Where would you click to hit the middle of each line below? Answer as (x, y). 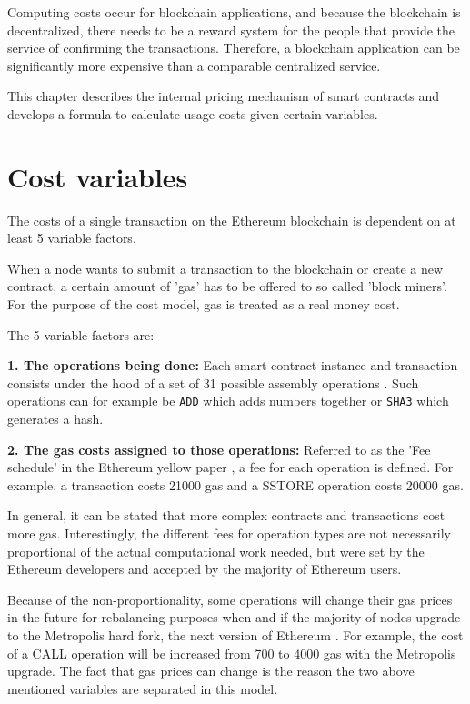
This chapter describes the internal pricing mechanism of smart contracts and (224, 96)
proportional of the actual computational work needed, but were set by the (216, 551)
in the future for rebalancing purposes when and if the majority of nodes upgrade (234, 617)
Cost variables (98, 176)
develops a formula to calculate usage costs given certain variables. (193, 113)
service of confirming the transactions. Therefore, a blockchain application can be (234, 48)
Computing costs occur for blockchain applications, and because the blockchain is (234, 12)
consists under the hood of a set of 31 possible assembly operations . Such (213, 382)
